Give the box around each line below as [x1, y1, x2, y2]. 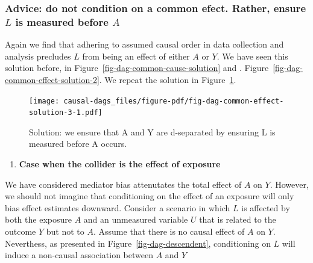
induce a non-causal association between [5, 249, 153, 261]
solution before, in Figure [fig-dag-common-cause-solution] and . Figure [5, 61, 269, 74]
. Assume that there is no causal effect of [93, 224, 245, 237]
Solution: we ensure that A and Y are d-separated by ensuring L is [29, 125, 276, 138]
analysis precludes [5, 49, 71, 62]
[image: [29, 96, 60, 105]
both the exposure [5, 213, 72, 226]
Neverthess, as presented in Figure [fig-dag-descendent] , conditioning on [5, 237, 271, 249]
